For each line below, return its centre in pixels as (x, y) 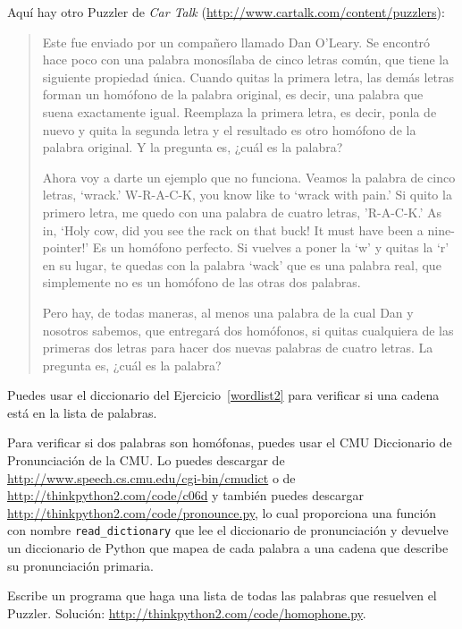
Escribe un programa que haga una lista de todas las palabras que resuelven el (222, 595)
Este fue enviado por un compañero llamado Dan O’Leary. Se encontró (236, 42)
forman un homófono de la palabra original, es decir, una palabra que (233, 94)
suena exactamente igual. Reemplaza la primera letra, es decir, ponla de (239, 111)
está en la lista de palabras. (82, 412)
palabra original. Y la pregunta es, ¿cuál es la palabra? (193, 147)
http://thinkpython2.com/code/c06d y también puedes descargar (185, 495)
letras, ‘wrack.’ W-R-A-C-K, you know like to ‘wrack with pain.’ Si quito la (247, 195)
